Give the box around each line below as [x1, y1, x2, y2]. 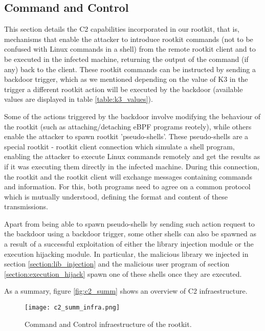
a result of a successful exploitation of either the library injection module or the [4, 238, 254, 249]
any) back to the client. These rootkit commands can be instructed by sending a [4, 63, 256, 74]
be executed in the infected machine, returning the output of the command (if [4, 53, 249, 64]
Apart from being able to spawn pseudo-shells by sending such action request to [4, 218, 255, 229]
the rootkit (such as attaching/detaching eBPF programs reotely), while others [4, 121, 252, 131]
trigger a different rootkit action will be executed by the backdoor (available [4, 83, 243, 94]
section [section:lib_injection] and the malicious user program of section [4, 258, 230, 269]
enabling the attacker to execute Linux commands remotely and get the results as [4, 151, 260, 162]
